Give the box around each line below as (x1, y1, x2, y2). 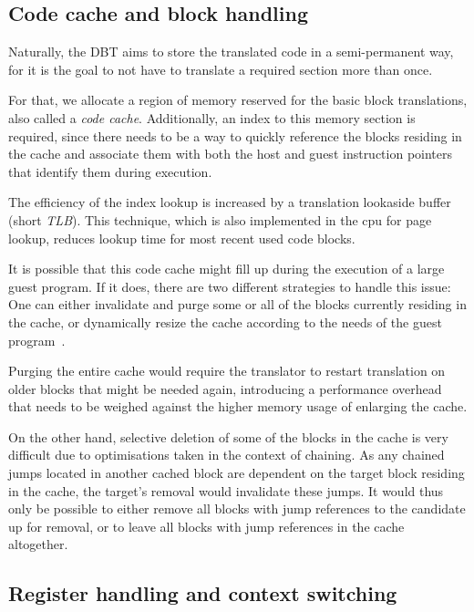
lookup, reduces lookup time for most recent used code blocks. (8, 228, 355, 247)
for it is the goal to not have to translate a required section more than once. (8, 59, 433, 78)
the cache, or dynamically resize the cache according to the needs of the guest (8, 312, 442, 331)
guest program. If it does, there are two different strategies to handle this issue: (8, 276, 451, 296)
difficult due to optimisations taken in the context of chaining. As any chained (8, 445, 445, 464)
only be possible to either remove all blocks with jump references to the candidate (8, 499, 466, 518)
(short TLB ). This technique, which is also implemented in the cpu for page (8, 210, 432, 229)
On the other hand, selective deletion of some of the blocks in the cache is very (8, 427, 448, 446)
